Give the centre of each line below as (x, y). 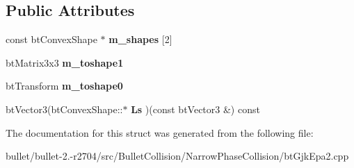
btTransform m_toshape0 (64, 86)
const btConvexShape (51, 39)
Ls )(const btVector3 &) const (195, 109)
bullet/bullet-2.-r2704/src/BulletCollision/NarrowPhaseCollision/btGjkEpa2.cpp (177, 156)
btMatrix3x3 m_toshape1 (65, 62)
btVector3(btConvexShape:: (64, 109)
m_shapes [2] (140, 39)
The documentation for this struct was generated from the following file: (160, 132)
